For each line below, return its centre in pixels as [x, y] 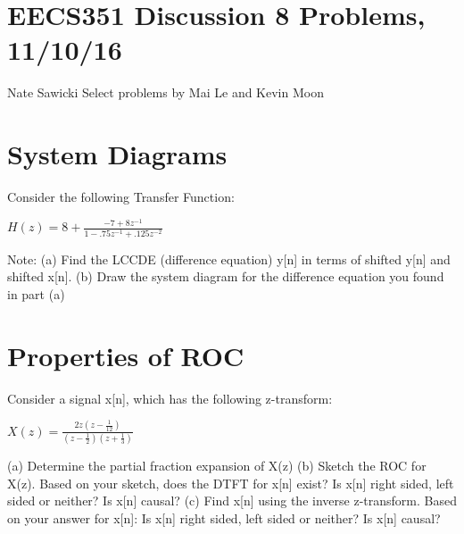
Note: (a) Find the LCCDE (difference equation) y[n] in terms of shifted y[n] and [229, 259]
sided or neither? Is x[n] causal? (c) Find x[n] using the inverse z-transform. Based [232, 501]
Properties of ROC [126, 355]
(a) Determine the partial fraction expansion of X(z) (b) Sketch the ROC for [217, 465]
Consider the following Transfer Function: [121, 197]
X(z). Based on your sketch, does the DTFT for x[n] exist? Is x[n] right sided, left [231, 483]
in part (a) [36, 293]
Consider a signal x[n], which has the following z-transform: [170, 398]
